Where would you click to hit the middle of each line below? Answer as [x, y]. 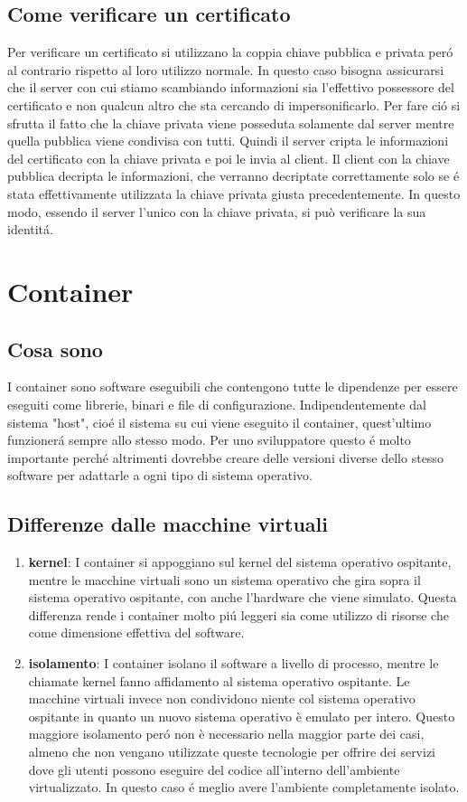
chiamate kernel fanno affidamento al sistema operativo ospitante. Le [219, 680]
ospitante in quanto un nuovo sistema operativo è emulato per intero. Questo [242, 716]
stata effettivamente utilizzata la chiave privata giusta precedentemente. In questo [234, 193]
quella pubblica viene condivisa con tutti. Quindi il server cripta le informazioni [228, 141]
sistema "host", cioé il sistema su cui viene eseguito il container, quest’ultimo [219, 422]
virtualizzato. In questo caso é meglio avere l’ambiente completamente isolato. [244, 787]
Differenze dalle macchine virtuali [168, 524]
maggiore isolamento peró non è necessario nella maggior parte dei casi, [226, 734]
